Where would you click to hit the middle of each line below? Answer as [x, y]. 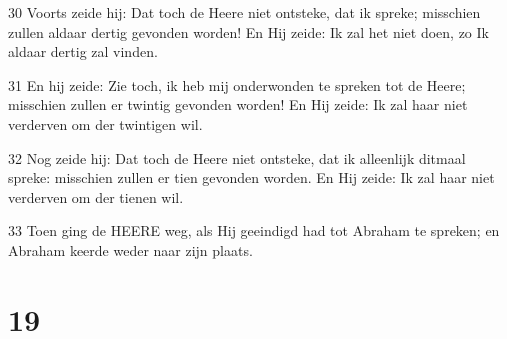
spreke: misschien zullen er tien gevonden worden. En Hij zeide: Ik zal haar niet [251, 177]
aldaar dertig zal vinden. [83, 51]
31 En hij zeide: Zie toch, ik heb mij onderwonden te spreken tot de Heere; [237, 84]
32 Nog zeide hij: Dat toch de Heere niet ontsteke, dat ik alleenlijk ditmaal [237, 157]
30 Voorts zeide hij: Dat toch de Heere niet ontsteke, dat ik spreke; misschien [244, 12]
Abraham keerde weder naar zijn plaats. [130, 249]
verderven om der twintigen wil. [105, 123]
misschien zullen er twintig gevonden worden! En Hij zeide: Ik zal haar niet [238, 104]
